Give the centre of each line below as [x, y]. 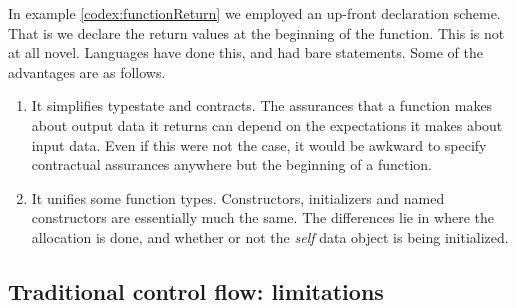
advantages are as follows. [87, 71]
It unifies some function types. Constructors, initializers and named [238, 197]
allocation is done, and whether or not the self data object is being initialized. [270, 236]
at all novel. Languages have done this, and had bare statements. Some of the [245, 52]
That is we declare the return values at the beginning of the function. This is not [256, 32]
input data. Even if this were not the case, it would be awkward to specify [259, 144]
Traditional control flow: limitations [196, 290]
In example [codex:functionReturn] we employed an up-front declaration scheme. [254, 13]
